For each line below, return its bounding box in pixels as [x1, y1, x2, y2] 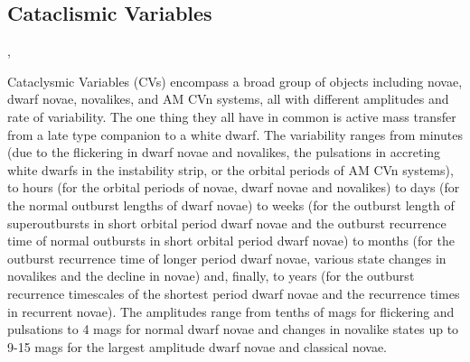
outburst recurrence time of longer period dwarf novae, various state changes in [7, 248, 446, 267]
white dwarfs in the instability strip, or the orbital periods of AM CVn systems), [7, 160, 454, 179]
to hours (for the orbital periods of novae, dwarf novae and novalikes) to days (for [7, 178, 460, 197]
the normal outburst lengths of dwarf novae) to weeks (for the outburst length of [7, 195, 455, 214]
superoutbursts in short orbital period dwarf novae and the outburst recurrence [7, 213, 446, 232]
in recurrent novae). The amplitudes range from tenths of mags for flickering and [7, 302, 455, 320]
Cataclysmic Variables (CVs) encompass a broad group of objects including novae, [7, 71, 463, 90]
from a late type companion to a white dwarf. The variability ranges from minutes [7, 125, 463, 144]
